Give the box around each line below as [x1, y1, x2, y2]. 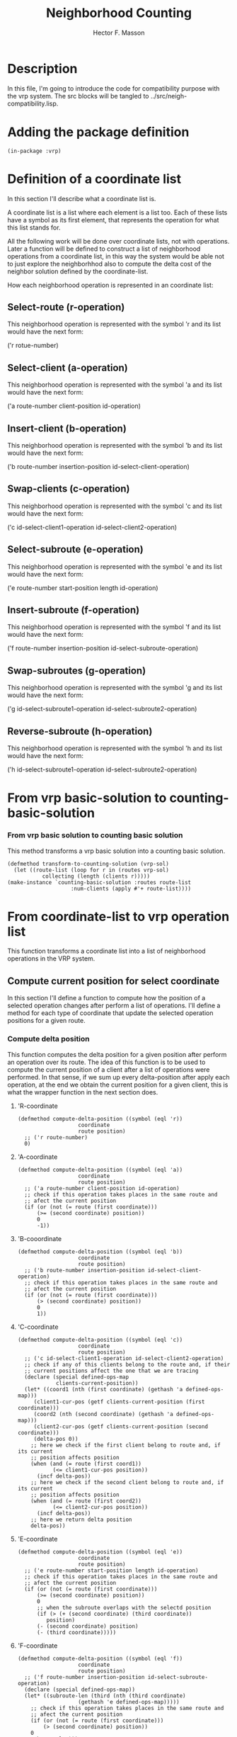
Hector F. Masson [93, 28, 145, 37]
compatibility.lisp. [7, 99, 59, 108]
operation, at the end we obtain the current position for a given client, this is [7, 1080, 229, 1089]
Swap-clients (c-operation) [7, 483, 130, 495]
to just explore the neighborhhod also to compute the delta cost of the [7, 259, 212, 268]
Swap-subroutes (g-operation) [7, 664, 146, 677]
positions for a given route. [7, 1017, 86, 1025]
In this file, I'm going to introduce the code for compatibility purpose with [7, 84, 220, 93]
